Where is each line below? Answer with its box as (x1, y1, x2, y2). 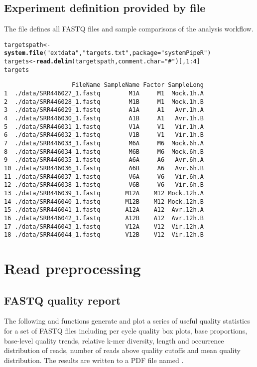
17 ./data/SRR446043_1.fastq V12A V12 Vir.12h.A (4, 223, 204, 230)
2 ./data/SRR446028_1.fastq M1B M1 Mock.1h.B (4, 98, 204, 105)
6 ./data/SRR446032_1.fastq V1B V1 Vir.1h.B (4, 131, 204, 139)
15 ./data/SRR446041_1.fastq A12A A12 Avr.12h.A (4, 206, 204, 214)
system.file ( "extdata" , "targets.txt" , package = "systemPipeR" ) (4, 49, 211, 57)
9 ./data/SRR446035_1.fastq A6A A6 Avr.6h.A (4, 156, 204, 164)
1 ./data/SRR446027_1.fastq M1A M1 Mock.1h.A (4, 90, 204, 97)
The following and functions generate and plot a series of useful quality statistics (4, 316, 250, 326)
